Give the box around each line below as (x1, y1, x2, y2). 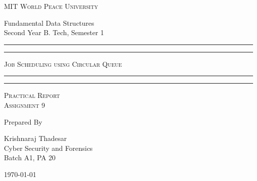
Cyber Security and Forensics (4, 142, 93, 153)
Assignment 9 (4, 99, 45, 110)
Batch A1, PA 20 (4, 152, 56, 163)
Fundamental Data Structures (4, 17, 94, 28)
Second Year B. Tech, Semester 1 (4, 27, 104, 38)
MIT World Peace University (4, 1, 98, 11)
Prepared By (4, 116, 43, 127)
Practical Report (4, 90, 60, 100)
